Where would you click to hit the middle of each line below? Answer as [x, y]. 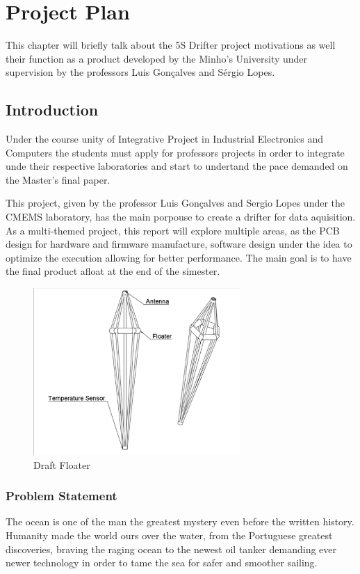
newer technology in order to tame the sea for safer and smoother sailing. [162, 563]
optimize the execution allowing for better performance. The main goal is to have [179, 257]
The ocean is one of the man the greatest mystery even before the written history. [180, 521]
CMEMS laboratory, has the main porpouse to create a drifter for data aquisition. [181, 217]
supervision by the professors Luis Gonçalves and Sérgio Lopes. [140, 72]
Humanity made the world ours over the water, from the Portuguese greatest [169, 535]
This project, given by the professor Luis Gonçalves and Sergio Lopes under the [175, 203]
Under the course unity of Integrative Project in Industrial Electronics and [165, 139]
